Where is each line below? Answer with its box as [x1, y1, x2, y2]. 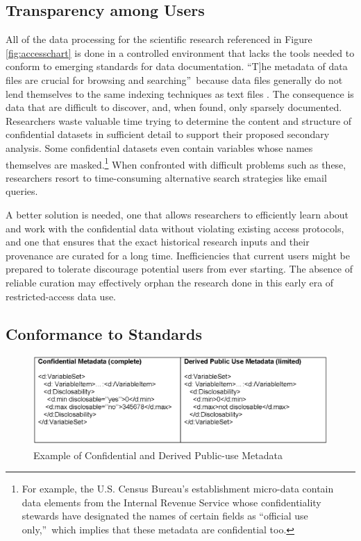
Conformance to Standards [6, 323, 202, 344]
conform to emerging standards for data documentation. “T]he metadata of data [6, 59, 348, 74]
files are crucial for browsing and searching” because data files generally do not [6, 72, 343, 87]
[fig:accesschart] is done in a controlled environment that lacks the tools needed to [6, 45, 355, 60]
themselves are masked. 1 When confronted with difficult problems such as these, [6, 155, 346, 171]
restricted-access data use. [6, 289, 117, 303]
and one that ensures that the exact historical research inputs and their [6, 234, 310, 249]
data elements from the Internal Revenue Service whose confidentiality [22, 495, 321, 509]
